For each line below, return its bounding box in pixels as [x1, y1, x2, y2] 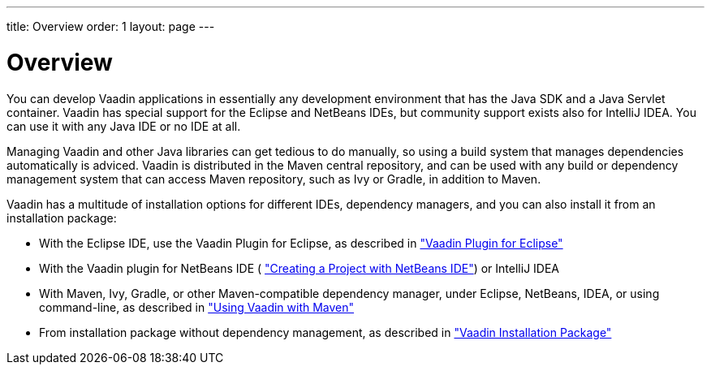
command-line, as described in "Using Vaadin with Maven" [39, 300, 355, 314]
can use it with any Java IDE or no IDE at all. [6, 119, 241, 133]
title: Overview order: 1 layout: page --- [6, 19, 215, 33]
